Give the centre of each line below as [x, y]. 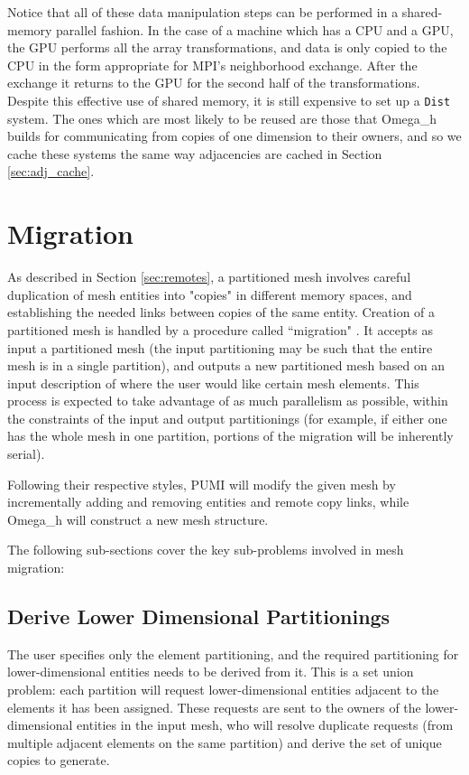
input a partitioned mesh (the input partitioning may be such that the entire [220, 347]
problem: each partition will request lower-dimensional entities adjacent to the [223, 690]
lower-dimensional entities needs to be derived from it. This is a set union [211, 672]
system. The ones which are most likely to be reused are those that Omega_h [222, 118]
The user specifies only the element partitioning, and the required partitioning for [233, 654]
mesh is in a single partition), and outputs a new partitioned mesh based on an [226, 365]
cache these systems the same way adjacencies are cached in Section [195, 153]
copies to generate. [59, 760]
